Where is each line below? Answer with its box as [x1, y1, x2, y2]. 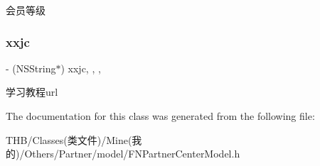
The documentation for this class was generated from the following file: [6, 109, 315, 123]
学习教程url [6, 84, 58, 99]
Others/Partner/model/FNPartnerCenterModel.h [24, 146, 240, 161]
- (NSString [6, 60, 56, 75]
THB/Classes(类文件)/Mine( [6, 132, 132, 147]
